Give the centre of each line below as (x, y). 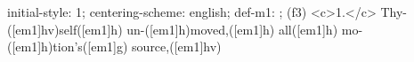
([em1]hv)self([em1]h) (65, 29)
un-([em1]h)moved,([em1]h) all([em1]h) (232, 29)
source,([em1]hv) (177, 46)
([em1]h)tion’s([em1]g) (68, 46)
